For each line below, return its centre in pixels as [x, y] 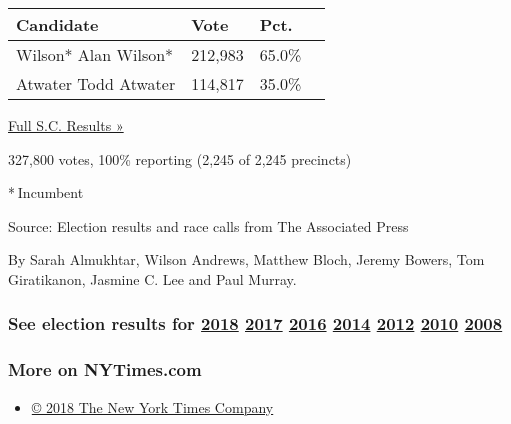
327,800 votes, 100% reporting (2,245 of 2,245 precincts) [180, 158]
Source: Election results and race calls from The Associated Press [208, 225]
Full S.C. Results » [66, 125]
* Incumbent [46, 192]
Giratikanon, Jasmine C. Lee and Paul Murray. [152, 278]
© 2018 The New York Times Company [152, 406]
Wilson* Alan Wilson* [95, 54]
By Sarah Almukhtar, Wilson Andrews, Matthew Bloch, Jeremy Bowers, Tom [246, 259]
